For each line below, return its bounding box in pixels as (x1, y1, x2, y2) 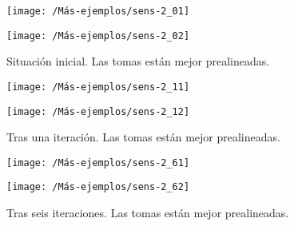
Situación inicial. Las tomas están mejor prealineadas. (6, 53, 270, 69)
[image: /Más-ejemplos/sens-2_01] (6, 6, 190, 17)
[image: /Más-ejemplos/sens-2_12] (6, 105, 190, 117)
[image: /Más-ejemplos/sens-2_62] (6, 181, 190, 193)
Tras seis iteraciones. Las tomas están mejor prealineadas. (6, 204, 289, 221)
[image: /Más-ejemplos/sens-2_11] (6, 81, 190, 93)
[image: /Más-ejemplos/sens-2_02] (6, 30, 190, 42)
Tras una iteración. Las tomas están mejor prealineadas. (6, 129, 280, 145)
